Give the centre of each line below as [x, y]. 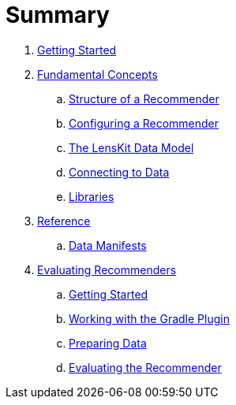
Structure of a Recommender [144, 98]
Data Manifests [108, 245]
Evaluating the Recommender [145, 367]
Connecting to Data [119, 172]
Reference [64, 221]
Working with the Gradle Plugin [149, 318]
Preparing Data [108, 343]
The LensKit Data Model [131, 147]
